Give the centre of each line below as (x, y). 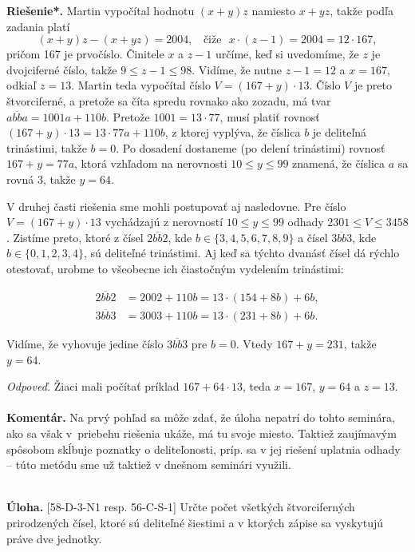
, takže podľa (362, 10)
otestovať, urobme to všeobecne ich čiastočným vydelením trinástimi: (175, 268)
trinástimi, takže (47, 147)
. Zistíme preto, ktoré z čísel (75, 237)
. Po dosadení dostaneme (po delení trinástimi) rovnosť (251, 147)
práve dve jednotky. (54, 538)
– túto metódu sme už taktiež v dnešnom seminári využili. (149, 465)
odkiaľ (22, 85)
